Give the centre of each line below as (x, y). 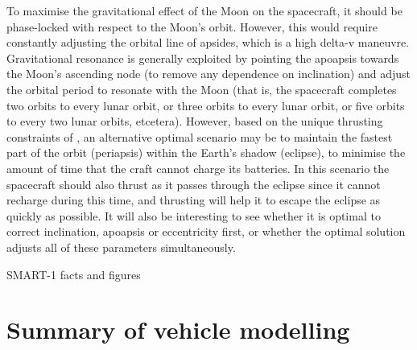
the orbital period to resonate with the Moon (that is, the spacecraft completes (202, 89)
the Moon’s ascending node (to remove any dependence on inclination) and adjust (208, 74)
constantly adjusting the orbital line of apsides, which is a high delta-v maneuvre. (208, 42)
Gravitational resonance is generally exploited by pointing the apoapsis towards (203, 58)
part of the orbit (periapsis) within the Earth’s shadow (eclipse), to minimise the (206, 152)
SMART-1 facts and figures (74, 274)
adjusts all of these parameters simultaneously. (121, 247)
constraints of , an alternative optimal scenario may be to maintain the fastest (200, 136)
